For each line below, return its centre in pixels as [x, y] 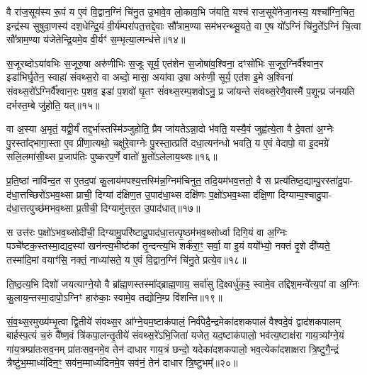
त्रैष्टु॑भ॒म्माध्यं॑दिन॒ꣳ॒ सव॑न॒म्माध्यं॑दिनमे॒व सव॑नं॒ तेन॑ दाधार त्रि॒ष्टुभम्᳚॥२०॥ [122, 363]
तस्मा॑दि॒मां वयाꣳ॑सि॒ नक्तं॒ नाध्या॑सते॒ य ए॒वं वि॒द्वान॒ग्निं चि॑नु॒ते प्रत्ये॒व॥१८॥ [126, 259]
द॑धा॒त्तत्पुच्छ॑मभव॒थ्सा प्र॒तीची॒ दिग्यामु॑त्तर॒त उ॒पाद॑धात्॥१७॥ [103, 208]
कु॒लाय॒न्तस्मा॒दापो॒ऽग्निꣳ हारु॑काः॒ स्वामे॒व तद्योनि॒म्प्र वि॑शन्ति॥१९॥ [114, 297]
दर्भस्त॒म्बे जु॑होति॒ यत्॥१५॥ [53, 105]
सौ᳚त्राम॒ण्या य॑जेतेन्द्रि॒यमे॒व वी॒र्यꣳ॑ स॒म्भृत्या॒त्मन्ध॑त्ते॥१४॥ [96, 39]
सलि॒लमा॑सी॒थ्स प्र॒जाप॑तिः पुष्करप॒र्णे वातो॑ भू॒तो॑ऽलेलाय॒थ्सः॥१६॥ [112, 156]
